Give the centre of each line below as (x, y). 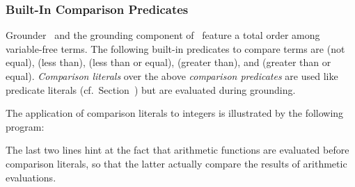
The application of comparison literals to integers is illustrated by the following (175, 113)
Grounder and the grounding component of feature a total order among (163, 35)
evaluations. (31, 177)
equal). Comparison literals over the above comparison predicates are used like (172, 76)
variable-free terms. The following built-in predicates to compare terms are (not (175, 48)
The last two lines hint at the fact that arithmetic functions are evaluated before (177, 150)
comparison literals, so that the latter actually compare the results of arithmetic (176, 163)
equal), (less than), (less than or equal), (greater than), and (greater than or (168, 62)
